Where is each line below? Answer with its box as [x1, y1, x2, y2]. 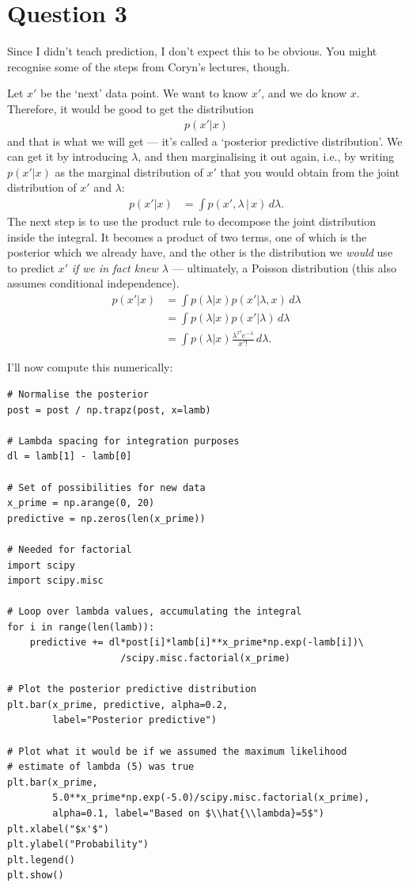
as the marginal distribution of [55, 163, 203, 180]
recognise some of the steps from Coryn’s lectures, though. [7, 58, 290, 74]
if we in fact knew [71, 259, 158, 276]
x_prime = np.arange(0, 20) [7, 497, 155, 509]
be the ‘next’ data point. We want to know [40, 85, 248, 101]
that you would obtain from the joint [220, 163, 400, 180]
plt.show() [7, 870, 64, 881]
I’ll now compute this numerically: [7, 359, 173, 375]
